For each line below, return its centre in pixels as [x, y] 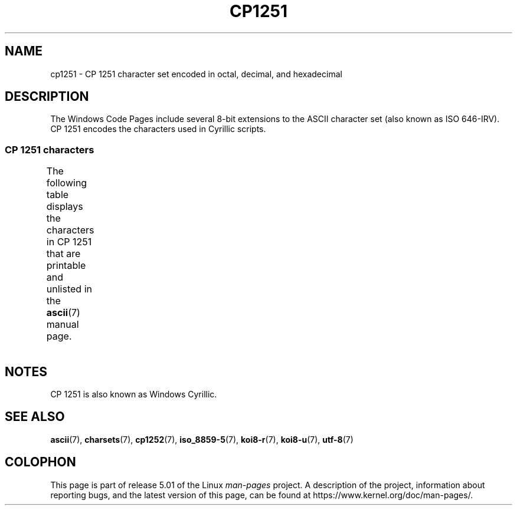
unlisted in [69, 289]
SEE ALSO [35, 417]
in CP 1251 [69, 242]
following [67, 183]
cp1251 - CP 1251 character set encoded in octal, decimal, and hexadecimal [196, 74]
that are [63, 254]
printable [66, 266]
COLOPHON [40, 462]
